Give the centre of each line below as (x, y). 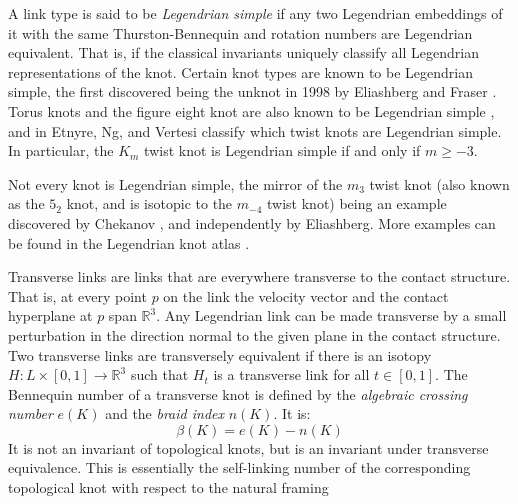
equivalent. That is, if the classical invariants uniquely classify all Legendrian (243, 52)
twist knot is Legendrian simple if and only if (282, 150)
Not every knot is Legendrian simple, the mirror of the (175, 183)
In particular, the (61, 150)
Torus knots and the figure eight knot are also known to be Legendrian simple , (251, 110)
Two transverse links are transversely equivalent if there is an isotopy (220, 354)
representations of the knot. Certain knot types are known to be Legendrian (240, 71)
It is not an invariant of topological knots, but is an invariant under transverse (248, 447)
